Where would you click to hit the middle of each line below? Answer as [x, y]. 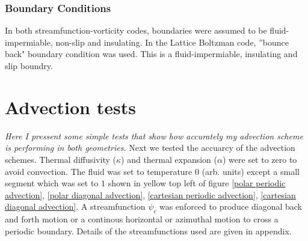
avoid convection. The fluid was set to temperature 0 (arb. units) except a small [152, 171]
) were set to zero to [260, 159]
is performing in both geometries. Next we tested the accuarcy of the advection [150, 148]
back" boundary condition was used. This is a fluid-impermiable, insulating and [151, 54]
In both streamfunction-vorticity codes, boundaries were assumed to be [136, 30]
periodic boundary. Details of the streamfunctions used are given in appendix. [148, 230]
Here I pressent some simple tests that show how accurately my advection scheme [154, 136]
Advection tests [70, 107]
